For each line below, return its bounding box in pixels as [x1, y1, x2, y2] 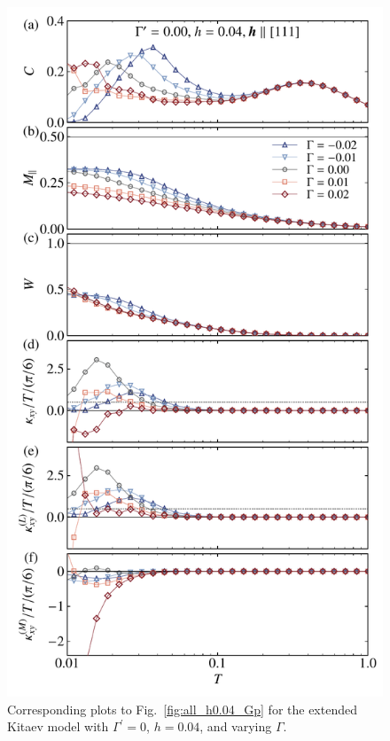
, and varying [199, 717, 272, 736]
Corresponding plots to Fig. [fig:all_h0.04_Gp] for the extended [7, 699, 357, 718]
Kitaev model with [7, 717, 109, 736]
